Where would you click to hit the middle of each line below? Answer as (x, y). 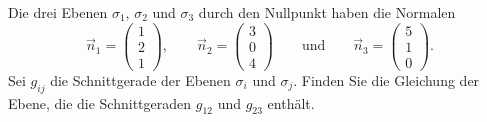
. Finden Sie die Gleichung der (386, 79)
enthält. (291, 102)
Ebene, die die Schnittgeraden (100, 102)
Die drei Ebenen (58, 12)
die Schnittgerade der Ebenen (140, 79)
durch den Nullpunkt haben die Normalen (327, 12)
